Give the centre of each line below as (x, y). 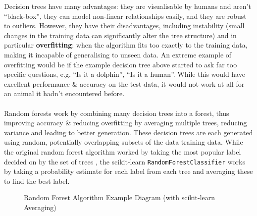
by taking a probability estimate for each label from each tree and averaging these (128, 171)
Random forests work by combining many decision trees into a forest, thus (117, 113)
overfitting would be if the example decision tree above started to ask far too (121, 64)
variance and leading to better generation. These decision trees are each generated (128, 132)
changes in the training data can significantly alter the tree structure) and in (120, 35)
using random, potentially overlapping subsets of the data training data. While (124, 142)
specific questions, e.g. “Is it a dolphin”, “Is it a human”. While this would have (125, 74)
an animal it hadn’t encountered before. (64, 93)
